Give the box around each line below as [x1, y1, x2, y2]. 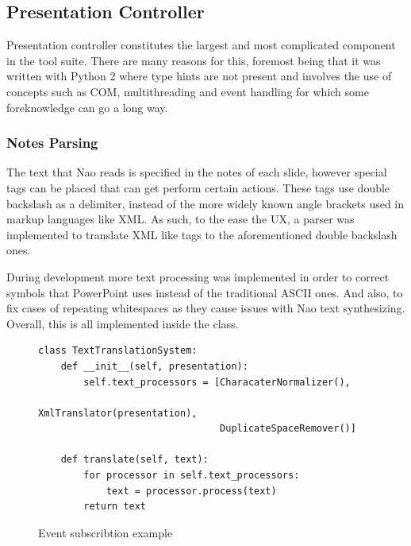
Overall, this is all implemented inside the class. [6, 315, 239, 331]
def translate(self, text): [60, 454, 209, 466]
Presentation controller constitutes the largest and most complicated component [6, 37, 396, 53]
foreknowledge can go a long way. [6, 99, 168, 115]
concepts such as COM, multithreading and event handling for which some [6, 83, 369, 99]
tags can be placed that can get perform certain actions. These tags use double [6, 179, 390, 196]
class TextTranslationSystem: [38, 345, 198, 357]
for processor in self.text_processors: [83, 470, 300, 482]
